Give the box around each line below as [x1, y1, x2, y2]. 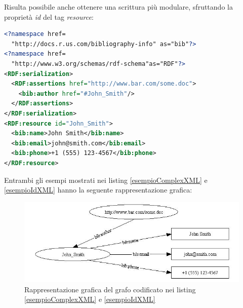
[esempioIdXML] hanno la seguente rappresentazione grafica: [4, 184, 192, 195]
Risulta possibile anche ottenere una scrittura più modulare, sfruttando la [4, 2, 233, 12]
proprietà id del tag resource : [4, 11, 94, 22]
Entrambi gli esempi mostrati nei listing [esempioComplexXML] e [4, 174, 208, 185]
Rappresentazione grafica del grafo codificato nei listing [24, 284, 196, 294]
